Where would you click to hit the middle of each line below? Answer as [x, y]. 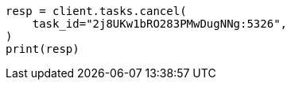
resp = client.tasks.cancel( [96, 11]
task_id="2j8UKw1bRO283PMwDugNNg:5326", [160, 24]
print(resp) [43, 49]
